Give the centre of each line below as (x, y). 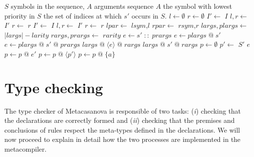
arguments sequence (124, 6)
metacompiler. (26, 149)
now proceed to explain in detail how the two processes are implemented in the (123, 139)
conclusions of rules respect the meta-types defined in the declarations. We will (122, 129)
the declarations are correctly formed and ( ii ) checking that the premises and (120, 120)
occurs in (145, 15)
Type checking (54, 87)
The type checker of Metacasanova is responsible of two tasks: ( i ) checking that (123, 110)
